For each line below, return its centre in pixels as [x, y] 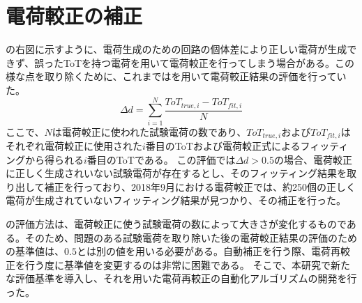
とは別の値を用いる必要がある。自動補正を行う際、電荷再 [208, 251]
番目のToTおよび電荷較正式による [223, 146]
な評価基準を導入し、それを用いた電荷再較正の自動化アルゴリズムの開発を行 [181, 278]
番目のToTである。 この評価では [161, 159]
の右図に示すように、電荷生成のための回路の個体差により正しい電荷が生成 [176, 49]
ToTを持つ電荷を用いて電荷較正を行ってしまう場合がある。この [209, 62]
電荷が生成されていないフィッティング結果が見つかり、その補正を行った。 [176, 200]
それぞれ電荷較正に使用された [74, 146]
